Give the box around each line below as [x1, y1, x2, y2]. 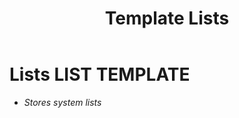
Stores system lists [23, 96, 102, 108]
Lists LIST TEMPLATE [9, 63, 191, 86]
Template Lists [104, 7, 230, 30]
